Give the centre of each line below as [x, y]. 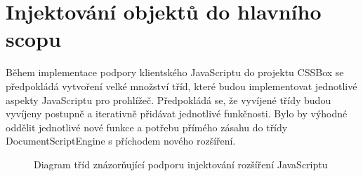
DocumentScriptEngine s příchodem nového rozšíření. [121, 141]
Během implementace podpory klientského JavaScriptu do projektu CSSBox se [175, 72]
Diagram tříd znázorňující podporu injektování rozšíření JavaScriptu [181, 164]
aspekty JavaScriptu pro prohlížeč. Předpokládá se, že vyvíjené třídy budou [169, 100]
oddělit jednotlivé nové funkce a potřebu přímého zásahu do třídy [147, 127]
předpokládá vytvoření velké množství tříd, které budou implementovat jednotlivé [181, 86]
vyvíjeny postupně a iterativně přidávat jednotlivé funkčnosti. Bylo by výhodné [177, 113]
